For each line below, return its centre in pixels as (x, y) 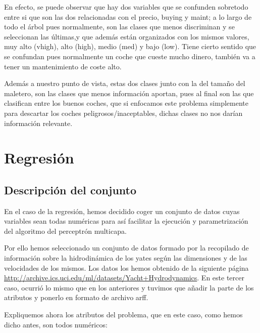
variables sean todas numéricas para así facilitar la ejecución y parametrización (126, 221)
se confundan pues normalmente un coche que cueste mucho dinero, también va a (130, 56)
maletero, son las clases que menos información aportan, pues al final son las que (129, 93)
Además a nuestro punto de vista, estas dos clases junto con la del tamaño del (125, 83)
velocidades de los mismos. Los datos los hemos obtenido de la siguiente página (126, 267)
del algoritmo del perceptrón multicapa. (65, 231)
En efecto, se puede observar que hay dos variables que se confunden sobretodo (126, 7)
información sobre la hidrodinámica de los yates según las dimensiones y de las (126, 258)
